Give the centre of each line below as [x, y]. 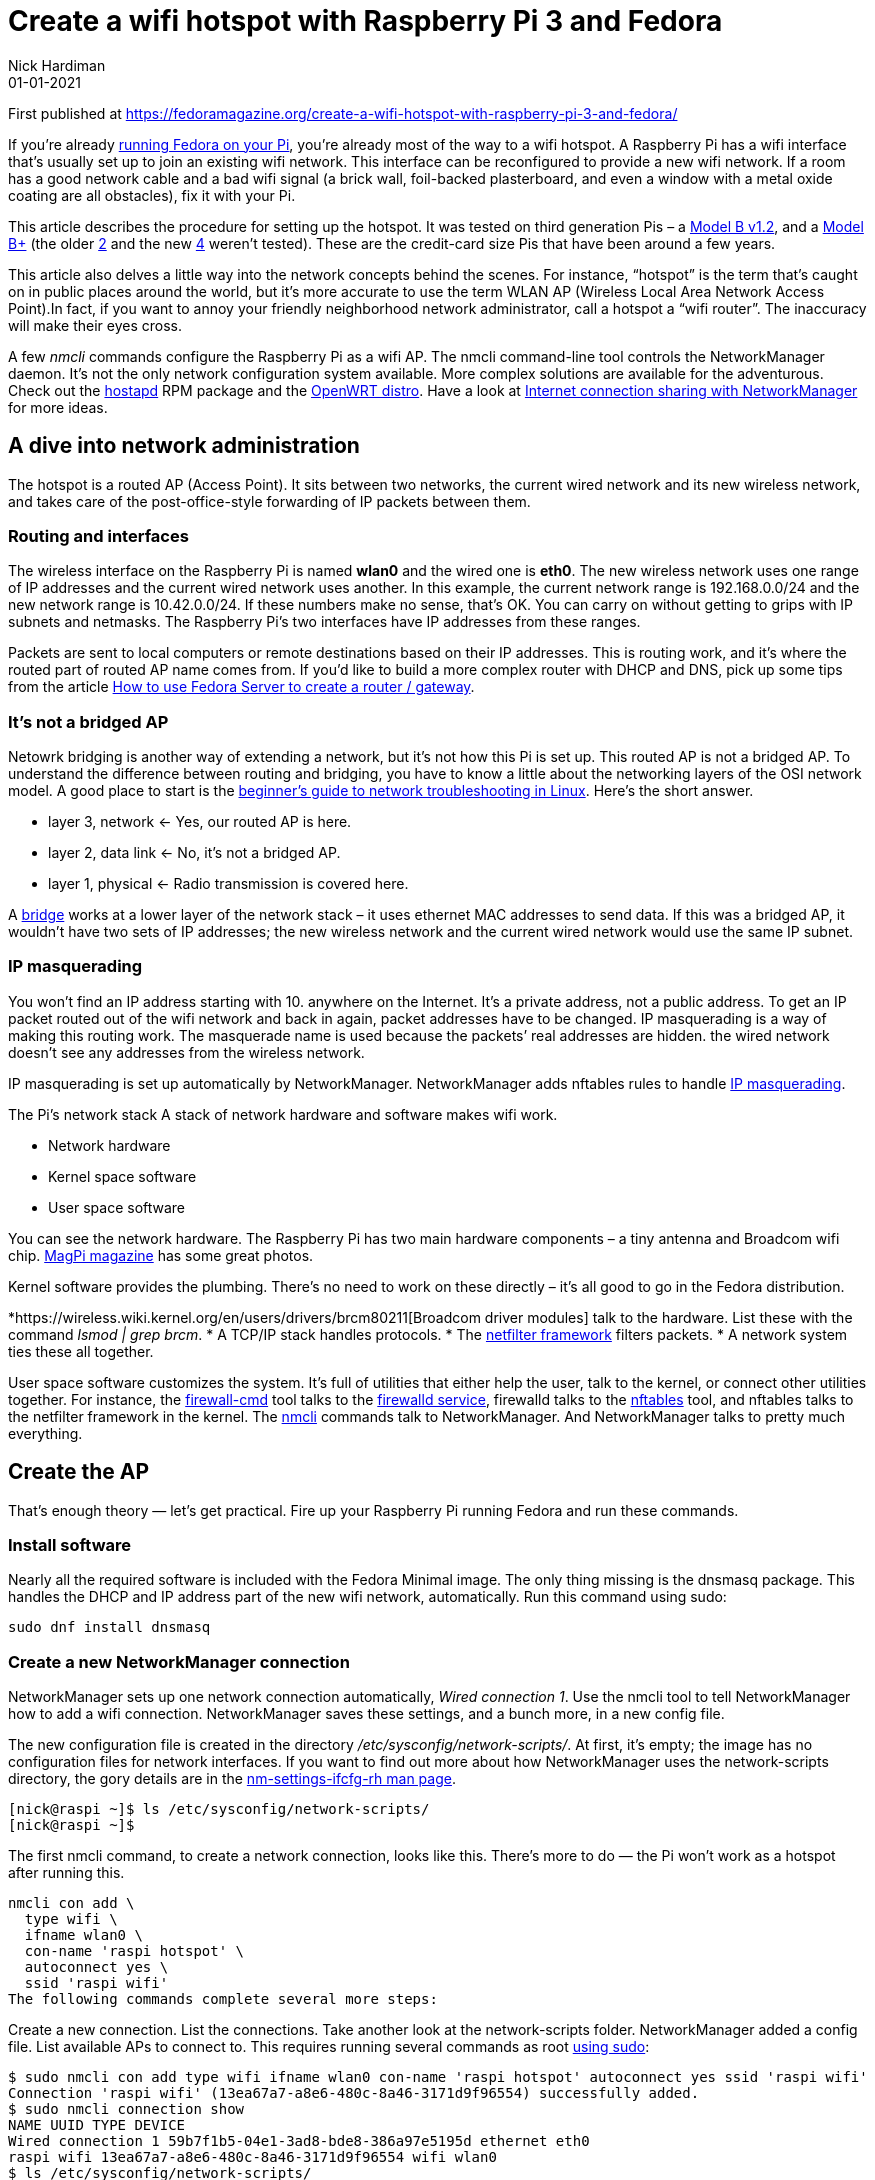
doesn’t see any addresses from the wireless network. [186, 1052]
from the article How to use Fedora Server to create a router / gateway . [241, 687]
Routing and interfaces [98, 535]
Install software [69, 1545]
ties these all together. [81, 1351]
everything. [45, 1433]
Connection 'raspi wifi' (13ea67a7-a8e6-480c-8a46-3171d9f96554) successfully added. [354, 2093]
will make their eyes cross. [95, 325]
